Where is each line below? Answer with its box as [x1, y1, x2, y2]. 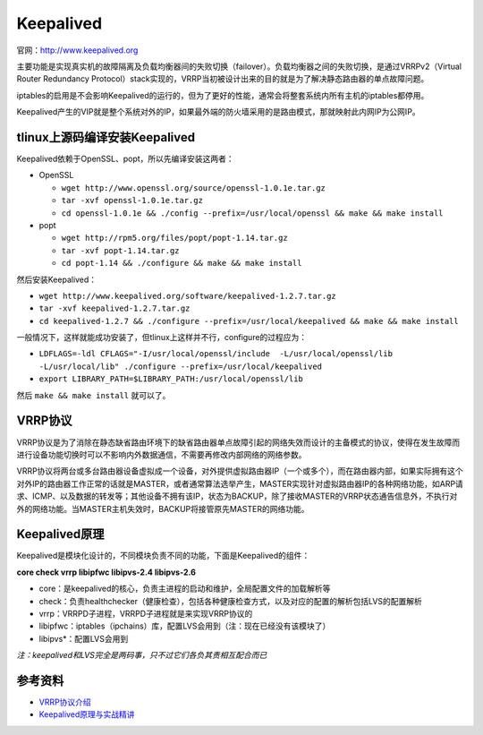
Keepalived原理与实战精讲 [38, 709, 135, 720]
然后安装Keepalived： [16, 274, 97, 285]
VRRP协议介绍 [38, 697, 91, 707]
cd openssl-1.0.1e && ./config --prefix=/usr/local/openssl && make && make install [61, 208, 444, 218]
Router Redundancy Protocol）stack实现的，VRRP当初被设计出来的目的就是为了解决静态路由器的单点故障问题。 [16, 73, 429, 84]
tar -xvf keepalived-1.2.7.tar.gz [38, 303, 191, 313]
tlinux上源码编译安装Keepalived [16, 130, 196, 145]
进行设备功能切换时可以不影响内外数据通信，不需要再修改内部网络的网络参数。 [16, 449, 307, 460]
